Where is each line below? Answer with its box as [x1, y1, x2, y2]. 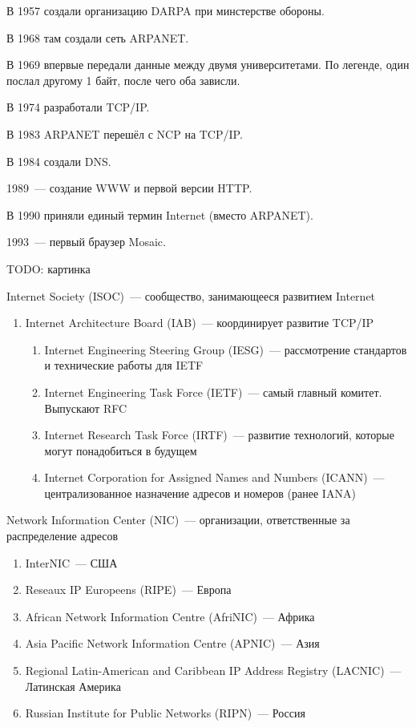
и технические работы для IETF [44, 357, 204, 374]
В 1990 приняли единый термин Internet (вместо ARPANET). [6, 206, 313, 223]
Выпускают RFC [44, 399, 127, 416]
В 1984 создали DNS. [6, 152, 111, 169]
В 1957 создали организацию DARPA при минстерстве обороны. [6, 2, 325, 18]
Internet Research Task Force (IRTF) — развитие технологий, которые [44, 426, 394, 443]
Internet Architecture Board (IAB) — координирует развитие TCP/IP [25, 314, 374, 331]
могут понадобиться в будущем [44, 442, 197, 458]
